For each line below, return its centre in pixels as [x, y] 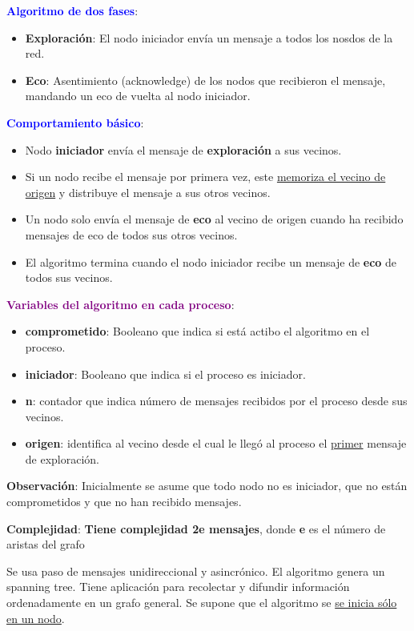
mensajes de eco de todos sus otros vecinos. [131, 234]
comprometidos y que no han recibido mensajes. [124, 502]
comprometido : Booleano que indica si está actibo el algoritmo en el [197, 331]
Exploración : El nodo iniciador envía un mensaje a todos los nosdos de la [209, 37]
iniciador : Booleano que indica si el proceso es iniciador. [165, 374]
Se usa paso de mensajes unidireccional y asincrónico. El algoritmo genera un [196, 571]
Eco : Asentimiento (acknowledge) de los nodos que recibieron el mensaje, [205, 80]
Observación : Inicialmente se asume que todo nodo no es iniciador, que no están [207, 486]
